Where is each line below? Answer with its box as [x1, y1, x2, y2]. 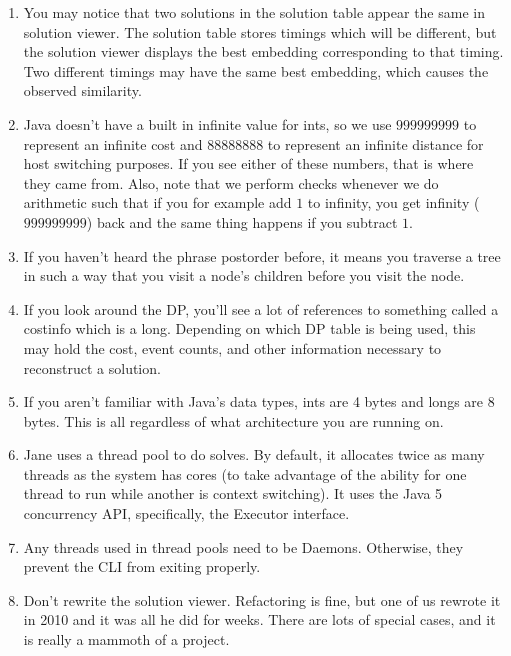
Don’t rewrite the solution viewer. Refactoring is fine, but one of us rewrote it [23, 589, 501, 610]
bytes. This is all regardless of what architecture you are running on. [23, 410, 444, 431]
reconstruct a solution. [23, 357, 161, 378]
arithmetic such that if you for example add [23, 192, 292, 213]
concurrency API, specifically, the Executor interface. [23, 503, 350, 524]
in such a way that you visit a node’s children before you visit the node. [23, 265, 465, 286]
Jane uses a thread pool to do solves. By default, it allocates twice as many [23, 444, 485, 465]
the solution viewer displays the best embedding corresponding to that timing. [23, 41, 504, 62]
